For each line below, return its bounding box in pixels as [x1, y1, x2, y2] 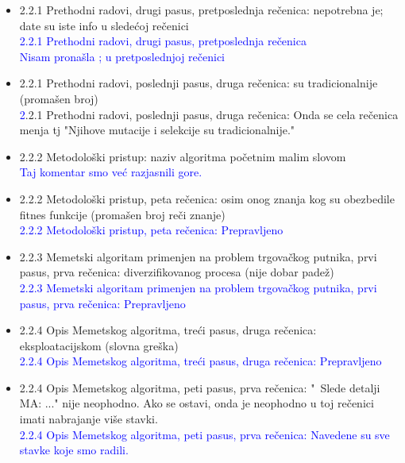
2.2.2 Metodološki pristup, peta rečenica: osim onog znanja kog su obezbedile [19, 190, 395, 206]
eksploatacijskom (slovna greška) [19, 337, 179, 353]
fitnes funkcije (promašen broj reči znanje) [19, 206, 226, 222]
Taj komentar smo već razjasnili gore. [19, 164, 202, 180]
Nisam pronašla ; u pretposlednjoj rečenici [19, 48, 225, 64]
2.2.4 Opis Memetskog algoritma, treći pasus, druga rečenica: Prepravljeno [19, 353, 382, 369]
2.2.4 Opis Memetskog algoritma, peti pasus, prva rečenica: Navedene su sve [19, 426, 390, 442]
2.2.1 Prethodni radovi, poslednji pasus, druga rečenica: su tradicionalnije [19, 75, 378, 91]
